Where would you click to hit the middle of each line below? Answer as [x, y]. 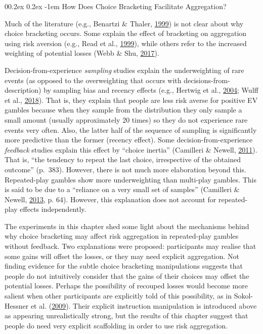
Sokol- [244, 296]
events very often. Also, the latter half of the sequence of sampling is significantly [131, 129]
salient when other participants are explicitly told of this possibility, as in [118, 296]
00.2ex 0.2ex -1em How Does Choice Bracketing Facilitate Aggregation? [116, 6]
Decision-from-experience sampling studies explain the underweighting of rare [124, 70]
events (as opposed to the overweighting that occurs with [93, 80]
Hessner [17, 305]
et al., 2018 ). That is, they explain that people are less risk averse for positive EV [131, 100]
